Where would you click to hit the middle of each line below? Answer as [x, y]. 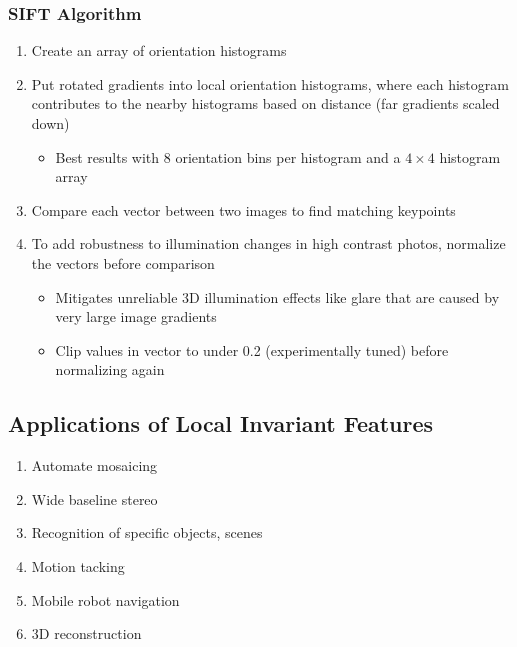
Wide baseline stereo [94, 498]
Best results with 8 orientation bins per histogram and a [228, 156]
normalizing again [110, 369]
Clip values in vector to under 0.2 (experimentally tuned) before [252, 349]
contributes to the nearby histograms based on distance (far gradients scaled [265, 103]
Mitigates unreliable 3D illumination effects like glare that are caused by [277, 296]
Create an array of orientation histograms [159, 50]
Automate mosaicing [94, 465]
